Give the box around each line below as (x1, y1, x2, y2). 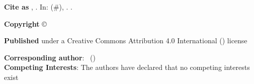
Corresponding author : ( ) (4, 52, 96, 62)
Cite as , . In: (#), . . (4, 2, 73, 12)
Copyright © (4, 18, 47, 29)
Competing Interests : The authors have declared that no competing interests (4, 62, 250, 72)
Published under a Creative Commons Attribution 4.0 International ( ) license (4, 35, 247, 46)
